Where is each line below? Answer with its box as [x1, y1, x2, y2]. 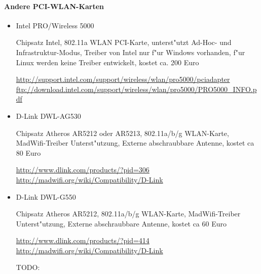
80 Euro [16, 147, 41, 158]
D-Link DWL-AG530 [16, 110, 81, 121]
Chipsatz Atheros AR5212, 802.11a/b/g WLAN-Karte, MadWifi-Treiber [16, 208, 241, 219]
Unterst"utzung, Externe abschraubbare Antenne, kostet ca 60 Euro [16, 218, 227, 229]
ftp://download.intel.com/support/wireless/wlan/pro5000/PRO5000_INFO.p [16, 83, 257, 94]
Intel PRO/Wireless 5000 [16, 20, 94, 30]
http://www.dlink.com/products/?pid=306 [16, 164, 150, 175]
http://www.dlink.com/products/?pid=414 [16, 235, 150, 246]
